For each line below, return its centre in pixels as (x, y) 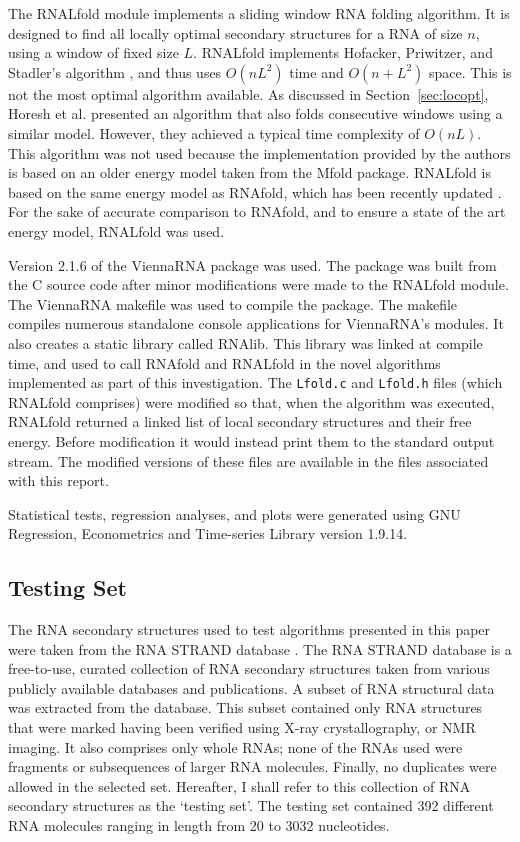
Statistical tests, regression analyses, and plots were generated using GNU (234, 513)
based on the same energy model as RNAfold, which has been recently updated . (255, 191)
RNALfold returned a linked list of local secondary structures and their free (240, 421)
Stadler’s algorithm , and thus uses (115, 71)
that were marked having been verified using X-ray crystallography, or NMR (242, 727)
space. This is (470, 71)
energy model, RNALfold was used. (116, 230)
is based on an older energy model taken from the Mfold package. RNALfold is (249, 172)
